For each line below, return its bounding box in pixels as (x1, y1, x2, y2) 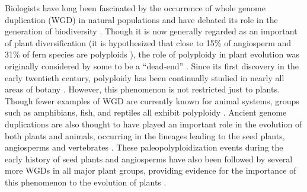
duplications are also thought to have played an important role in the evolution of (5, 117, 302, 130)
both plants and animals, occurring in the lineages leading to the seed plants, (5, 129, 285, 142)
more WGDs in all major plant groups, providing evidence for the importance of (5, 164, 296, 177)
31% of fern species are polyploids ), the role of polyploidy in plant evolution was (5, 48, 300, 60)
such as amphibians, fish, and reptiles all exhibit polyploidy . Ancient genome (5, 106, 287, 119)
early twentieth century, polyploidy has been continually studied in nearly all (5, 71, 284, 84)
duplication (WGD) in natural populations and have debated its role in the (5, 13, 278, 25)
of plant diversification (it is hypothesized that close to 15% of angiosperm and (5, 36, 292, 49)
